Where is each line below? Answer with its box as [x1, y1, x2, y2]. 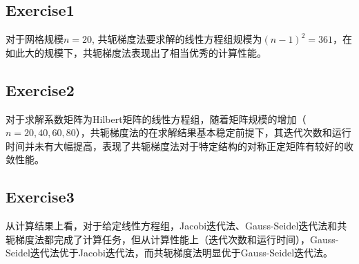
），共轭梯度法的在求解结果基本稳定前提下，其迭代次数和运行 [75, 125, 351, 140]
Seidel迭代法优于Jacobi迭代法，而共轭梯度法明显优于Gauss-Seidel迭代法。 [6, 245, 333, 260]
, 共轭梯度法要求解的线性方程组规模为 [92, 32, 262, 46]
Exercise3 [6, 186, 75, 207]
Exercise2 [6, 79, 75, 100]
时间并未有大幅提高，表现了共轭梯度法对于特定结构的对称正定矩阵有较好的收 [6, 138, 353, 153]
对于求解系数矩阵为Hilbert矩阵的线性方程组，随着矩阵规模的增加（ [6, 111, 307, 126]
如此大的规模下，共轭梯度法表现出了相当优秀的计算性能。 [6, 45, 266, 59]
